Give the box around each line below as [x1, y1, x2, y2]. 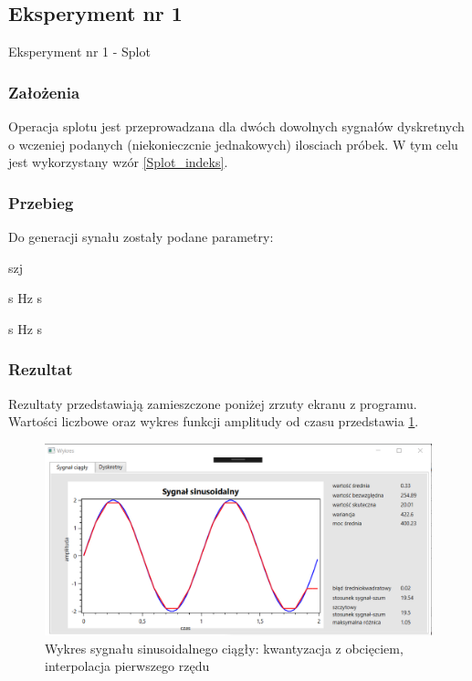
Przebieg [8, 191, 74, 214]
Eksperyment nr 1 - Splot [8, 42, 151, 61]
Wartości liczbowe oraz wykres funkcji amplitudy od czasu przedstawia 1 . [8, 412, 419, 431]
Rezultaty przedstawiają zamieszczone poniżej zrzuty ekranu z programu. [8, 393, 417, 413]
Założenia [8, 80, 80, 103]
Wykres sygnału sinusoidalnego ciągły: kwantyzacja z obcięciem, [45, 638, 404, 657]
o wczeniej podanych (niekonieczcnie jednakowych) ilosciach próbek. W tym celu [8, 134, 458, 153]
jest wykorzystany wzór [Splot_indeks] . [8, 152, 228, 172]
